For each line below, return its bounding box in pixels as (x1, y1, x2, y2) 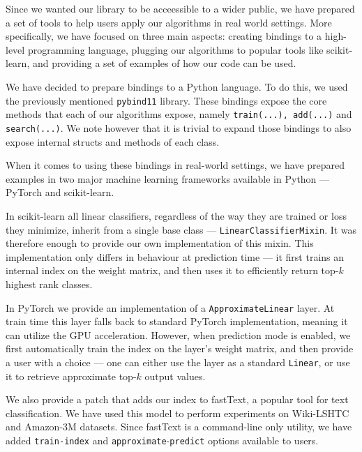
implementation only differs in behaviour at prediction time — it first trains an (6, 249, 345, 264)
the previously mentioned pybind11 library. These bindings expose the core (6, 93, 327, 107)
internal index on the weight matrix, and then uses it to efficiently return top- (6, 263, 339, 278)
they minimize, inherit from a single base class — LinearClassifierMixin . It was (6, 222, 357, 236)
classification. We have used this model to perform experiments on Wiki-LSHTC (6, 405, 349, 420)
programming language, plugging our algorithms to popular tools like (27, 42, 324, 56)
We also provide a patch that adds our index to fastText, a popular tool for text (6, 392, 349, 407)
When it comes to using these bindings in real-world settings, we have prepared (6, 158, 345, 172)
